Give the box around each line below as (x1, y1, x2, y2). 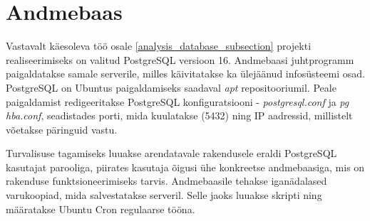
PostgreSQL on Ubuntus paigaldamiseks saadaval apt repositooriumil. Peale (6, 80, 336, 95)
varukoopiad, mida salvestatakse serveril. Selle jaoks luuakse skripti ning (6, 188, 322, 203)
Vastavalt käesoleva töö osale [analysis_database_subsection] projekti (6, 38, 312, 53)
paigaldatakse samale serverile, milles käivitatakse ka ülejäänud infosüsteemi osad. (6, 66, 365, 81)
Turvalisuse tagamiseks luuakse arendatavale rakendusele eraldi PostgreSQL (6, 146, 337, 161)
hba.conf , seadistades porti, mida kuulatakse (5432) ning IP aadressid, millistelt (6, 108, 353, 123)
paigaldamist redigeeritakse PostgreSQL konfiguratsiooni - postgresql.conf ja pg (6, 94, 349, 109)
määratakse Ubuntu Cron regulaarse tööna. (6, 201, 195, 216)
